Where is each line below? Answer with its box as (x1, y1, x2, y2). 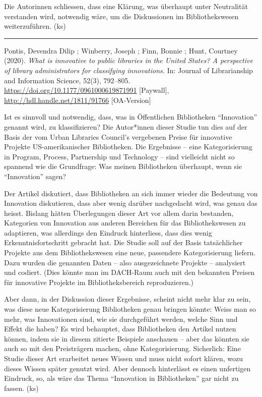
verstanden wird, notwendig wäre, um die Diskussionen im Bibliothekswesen (4, 11, 239, 21)
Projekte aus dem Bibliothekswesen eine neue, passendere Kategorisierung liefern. (4, 247, 256, 258)
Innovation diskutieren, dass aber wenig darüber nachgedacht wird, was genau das (4, 198, 257, 208)
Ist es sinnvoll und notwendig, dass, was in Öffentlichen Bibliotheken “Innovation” (4, 111, 257, 122)
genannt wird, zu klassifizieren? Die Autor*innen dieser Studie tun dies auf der (4, 121, 247, 132)
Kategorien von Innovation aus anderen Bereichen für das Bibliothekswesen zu (4, 217, 246, 228)
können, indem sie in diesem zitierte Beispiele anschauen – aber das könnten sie (4, 333, 249, 344)
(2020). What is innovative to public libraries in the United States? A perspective (4, 55, 253, 66)
